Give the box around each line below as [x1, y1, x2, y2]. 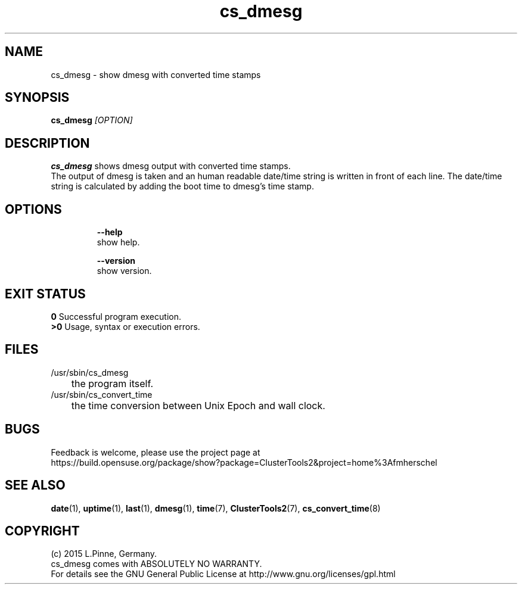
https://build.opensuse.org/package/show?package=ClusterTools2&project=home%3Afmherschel [51, 457, 437, 468]
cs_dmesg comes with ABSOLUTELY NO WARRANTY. [51, 559, 262, 569]
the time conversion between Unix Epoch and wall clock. [71, 399, 325, 412]
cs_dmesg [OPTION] [51, 115, 133, 126]
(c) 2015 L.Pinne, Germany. [51, 549, 157, 559]
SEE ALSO [5, 478, 66, 493]
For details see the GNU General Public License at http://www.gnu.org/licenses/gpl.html [51, 569, 396, 579]
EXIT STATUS [5, 286, 86, 301]
